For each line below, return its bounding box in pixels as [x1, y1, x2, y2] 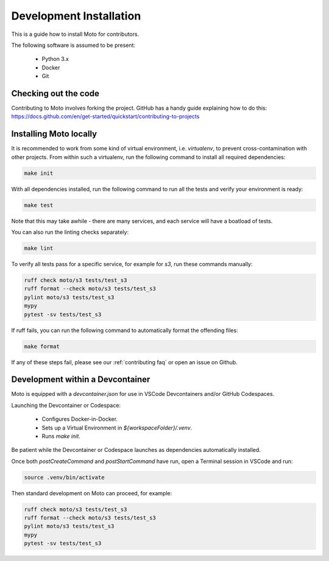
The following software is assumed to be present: [11, 41, 136, 49]
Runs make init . [41, 432, 80, 440]
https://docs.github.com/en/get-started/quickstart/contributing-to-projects [11, 113, 200, 120]
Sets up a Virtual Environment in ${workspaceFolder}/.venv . [41, 424, 193, 431]
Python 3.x [41, 55, 69, 63]
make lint [24, 245, 54, 252]
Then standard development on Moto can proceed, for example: [11, 489, 172, 496]
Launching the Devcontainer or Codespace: [11, 401, 121, 409]
